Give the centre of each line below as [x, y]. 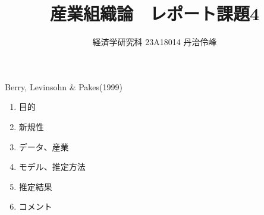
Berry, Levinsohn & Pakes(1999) [64, 86]
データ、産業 [44, 146]
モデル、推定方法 [52, 167]
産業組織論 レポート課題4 [155, 13]
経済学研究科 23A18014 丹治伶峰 [155, 42]
